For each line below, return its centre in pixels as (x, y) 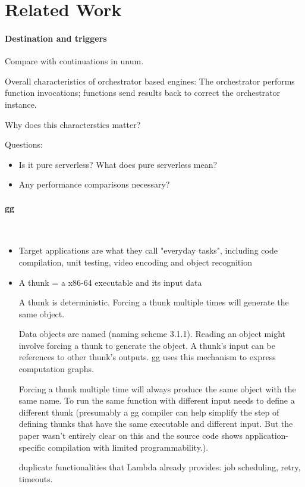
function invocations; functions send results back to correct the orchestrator (143, 93)
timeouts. (36, 478)
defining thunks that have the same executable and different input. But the (156, 424)
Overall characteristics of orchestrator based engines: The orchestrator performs (150, 81)
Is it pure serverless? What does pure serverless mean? (118, 164)
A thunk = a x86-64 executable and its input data (110, 282)
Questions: (24, 144)
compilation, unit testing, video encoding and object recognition (135, 262)
